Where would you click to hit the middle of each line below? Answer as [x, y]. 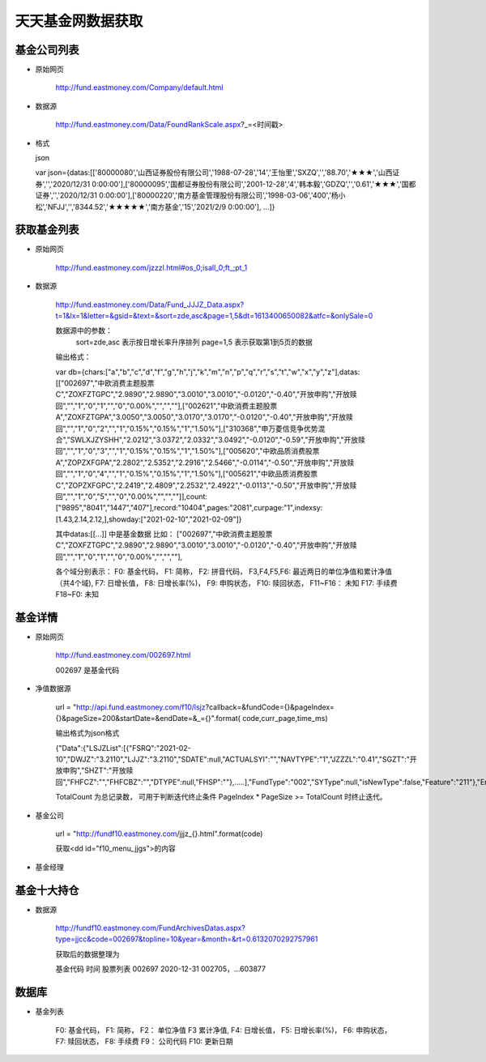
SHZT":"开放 [105, 770]
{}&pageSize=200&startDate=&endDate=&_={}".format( [148, 718]
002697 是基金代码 [87, 670]
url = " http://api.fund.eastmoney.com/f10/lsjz [130, 707]
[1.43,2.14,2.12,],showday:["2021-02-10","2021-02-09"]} [149, 519]
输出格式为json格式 [87, 733]
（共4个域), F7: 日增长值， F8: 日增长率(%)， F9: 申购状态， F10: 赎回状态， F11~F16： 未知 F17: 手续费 [226, 582]
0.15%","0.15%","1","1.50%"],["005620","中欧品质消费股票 [225, 451]
